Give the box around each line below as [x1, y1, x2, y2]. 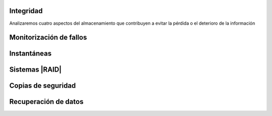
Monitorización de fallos [9, 33, 87, 42]
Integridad [9, 7, 43, 15]
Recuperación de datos [9, 97, 84, 106]
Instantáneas [9, 49, 52, 58]
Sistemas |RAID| [9, 66, 62, 74]
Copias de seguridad [9, 81, 76, 90]
